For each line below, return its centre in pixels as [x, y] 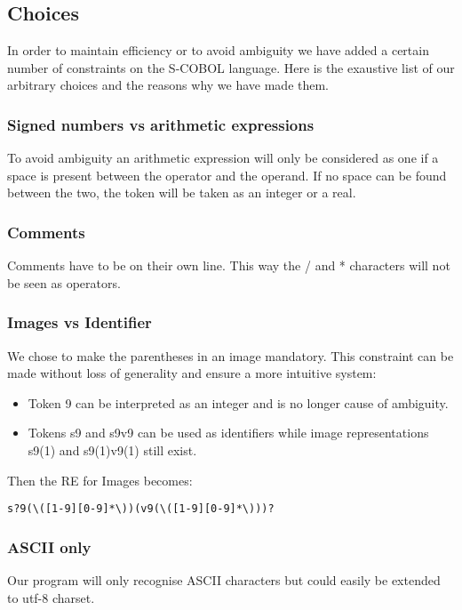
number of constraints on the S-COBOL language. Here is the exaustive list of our [231, 67]
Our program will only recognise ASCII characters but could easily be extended [224, 580]
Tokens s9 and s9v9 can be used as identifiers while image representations [228, 433]
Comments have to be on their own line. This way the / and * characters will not [229, 265]
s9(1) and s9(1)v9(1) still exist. [112, 449]
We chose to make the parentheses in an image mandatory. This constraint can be [231, 355]
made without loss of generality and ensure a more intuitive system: [192, 373]
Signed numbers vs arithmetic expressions [161, 124]
